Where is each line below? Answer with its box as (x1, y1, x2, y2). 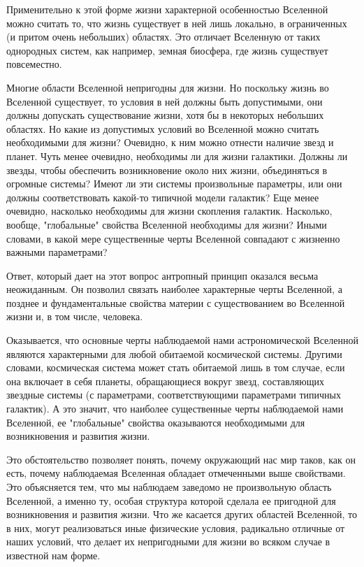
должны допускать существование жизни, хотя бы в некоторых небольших (6, 108, 324, 122)
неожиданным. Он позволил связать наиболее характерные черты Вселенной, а (6, 282, 342, 296)
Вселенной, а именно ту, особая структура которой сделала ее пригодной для (6, 493, 336, 508)
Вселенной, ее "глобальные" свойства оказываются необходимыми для (6, 415, 305, 429)
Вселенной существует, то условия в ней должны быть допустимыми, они (6, 94, 323, 108)
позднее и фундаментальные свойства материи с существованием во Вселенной (6, 295, 345, 310)
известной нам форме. (6, 547, 101, 562)
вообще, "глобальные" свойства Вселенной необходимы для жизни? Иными (6, 217, 327, 231)
